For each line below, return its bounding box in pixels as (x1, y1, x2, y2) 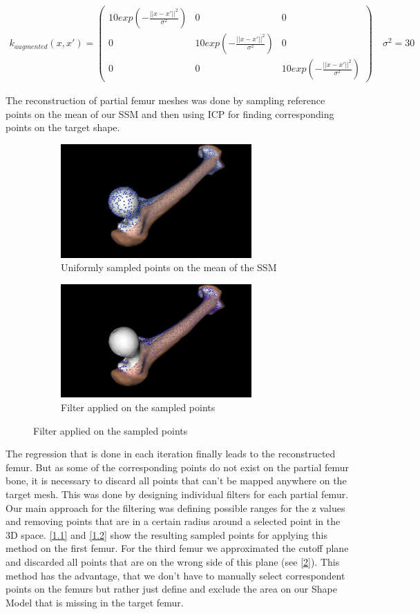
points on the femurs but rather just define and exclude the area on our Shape (6, 582, 337, 596)
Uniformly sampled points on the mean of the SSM (61, 260, 277, 275)
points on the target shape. (6, 120, 120, 135)
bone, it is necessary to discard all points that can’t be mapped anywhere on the (6, 473, 347, 488)
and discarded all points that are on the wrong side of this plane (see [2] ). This (6, 554, 340, 568)
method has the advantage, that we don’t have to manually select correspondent (6, 568, 345, 582)
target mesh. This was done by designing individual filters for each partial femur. (6, 486, 349, 501)
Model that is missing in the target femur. (6, 595, 184, 609)
